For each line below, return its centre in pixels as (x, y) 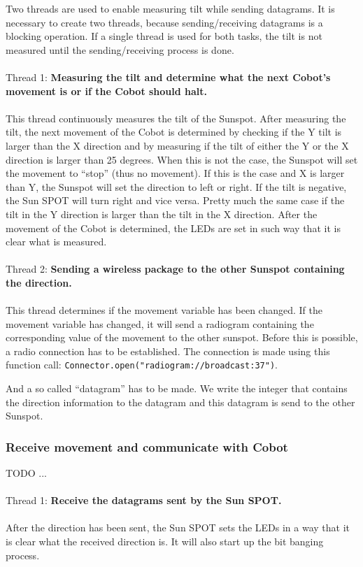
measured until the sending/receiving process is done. (120, 49)
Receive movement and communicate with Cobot (147, 446)
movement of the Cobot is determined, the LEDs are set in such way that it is (173, 228)
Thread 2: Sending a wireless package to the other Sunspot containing (175, 269)
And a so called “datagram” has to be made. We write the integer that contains (177, 388)
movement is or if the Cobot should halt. (107, 91)
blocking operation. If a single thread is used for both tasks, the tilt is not (164, 36)
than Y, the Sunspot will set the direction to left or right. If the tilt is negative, (176, 186)
